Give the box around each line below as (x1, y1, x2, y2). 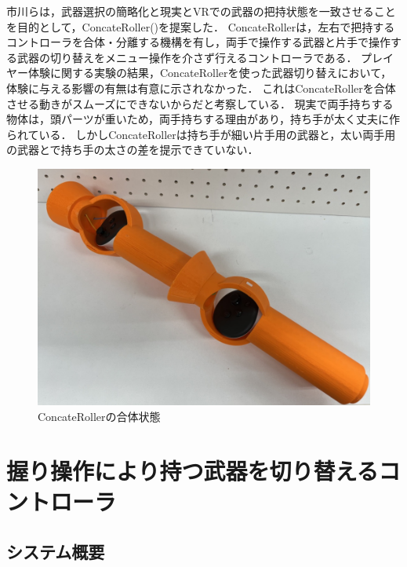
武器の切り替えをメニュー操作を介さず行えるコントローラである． (16, 49, 358, 65)
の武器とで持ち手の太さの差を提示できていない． (6, 141, 259, 158)
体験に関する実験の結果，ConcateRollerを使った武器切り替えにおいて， (27, 64, 392, 81)
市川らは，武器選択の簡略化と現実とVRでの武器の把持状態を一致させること (6, 3, 396, 19)
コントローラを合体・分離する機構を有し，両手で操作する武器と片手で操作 (6, 34, 391, 50)
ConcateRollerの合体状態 (38, 408, 161, 425)
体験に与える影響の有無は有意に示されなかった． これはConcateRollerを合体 (6, 79, 396, 96)
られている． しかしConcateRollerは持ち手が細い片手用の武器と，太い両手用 (6, 126, 396, 142)
